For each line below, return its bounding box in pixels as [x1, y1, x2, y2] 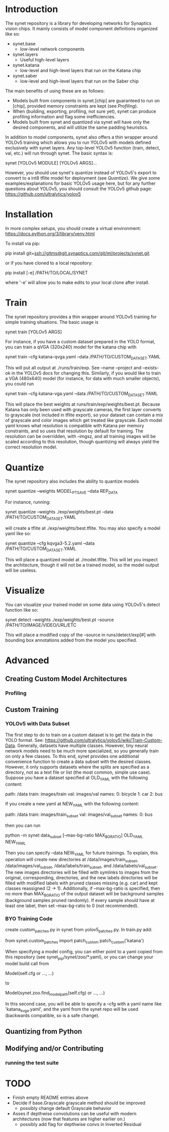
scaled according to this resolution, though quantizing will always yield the [5, 439, 159, 445]
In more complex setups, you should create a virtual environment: [5, 225, 141, 231]
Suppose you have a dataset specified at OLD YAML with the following [5, 774, 148, 782]
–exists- [142, 364, 159, 370]
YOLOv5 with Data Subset [5, 720, 70, 727]
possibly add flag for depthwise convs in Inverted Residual [20, 1121, 142, 1127]
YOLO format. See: [5, 737, 44, 743]
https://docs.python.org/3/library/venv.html [5, 231, 95, 237]
